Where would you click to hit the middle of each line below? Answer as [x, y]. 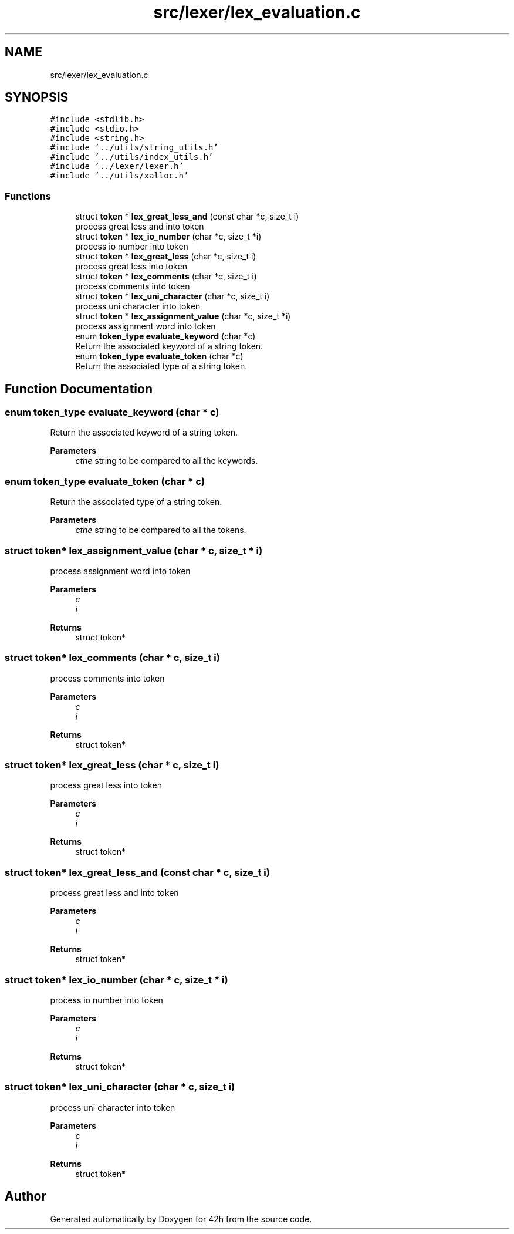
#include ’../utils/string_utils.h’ [134, 148]
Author [26, 1196]
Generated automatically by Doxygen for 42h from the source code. [181, 1219]
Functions [28, 196]
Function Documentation [79, 389]
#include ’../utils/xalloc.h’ [119, 176]
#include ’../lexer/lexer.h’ [117, 166]
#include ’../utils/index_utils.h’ [132, 157]
